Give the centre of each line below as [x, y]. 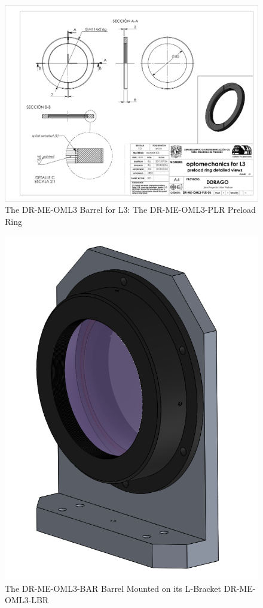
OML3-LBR [27, 600]
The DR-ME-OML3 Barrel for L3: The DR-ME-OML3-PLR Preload [130, 210]
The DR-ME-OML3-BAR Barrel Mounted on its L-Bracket [113, 588]
